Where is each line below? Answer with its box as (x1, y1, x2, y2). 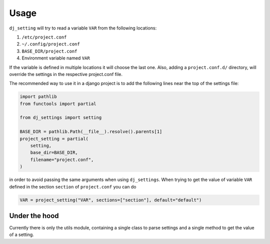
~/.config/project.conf (21, 41, 80, 47)
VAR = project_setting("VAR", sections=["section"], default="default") (19, 197, 202, 202)
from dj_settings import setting (19, 115, 102, 120)
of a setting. (9, 231, 34, 237)
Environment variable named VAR (21, 55, 90, 61)
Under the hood (9, 211, 59, 220)
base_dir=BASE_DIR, (30, 150, 78, 155)
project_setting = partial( (19, 135, 88, 141)
